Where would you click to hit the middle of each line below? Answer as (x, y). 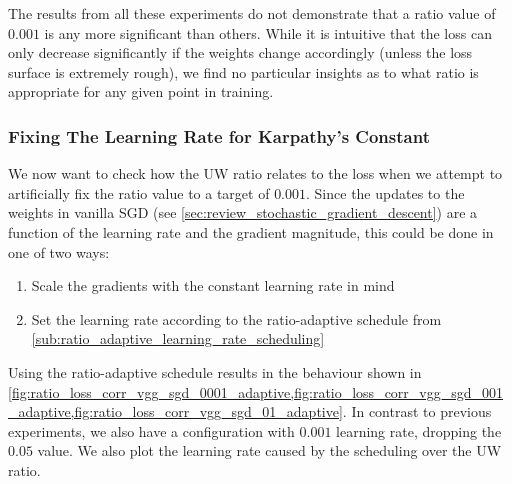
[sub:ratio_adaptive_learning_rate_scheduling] (178, 338)
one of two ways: (59, 251)
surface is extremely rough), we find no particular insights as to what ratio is (243, 71)
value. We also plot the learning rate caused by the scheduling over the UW (269, 450)
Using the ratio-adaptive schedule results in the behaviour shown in (215, 371)
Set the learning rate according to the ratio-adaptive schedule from (236, 318)
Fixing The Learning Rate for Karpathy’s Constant (219, 135)
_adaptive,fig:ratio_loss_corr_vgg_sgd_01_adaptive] (175, 411)
